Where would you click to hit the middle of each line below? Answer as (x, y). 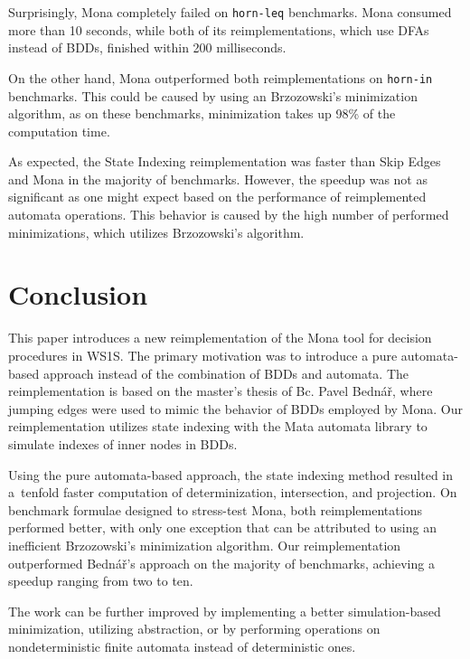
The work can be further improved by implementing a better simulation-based (225, 611)
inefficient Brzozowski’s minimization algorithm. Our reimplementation (205, 545)
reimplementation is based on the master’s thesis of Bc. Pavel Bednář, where (221, 391)
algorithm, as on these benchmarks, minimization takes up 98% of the (202, 113)
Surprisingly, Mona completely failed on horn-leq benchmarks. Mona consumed (230, 12)
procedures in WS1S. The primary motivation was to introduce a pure (203, 355)
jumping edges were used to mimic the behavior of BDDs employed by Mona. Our (235, 408)
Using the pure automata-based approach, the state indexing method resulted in (230, 474)
